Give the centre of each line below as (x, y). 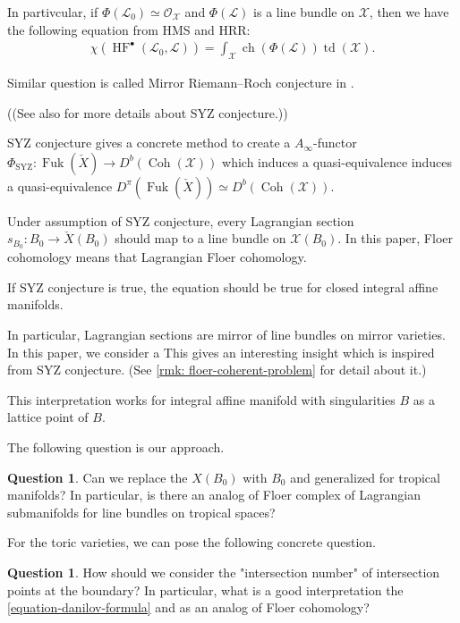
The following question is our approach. (116, 447)
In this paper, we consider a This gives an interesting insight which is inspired (221, 352)
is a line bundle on (304, 12)
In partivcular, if (53, 12)
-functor (335, 143)
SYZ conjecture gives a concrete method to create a (149, 143)
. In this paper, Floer (395, 238)
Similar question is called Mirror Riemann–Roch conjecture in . (181, 83)
